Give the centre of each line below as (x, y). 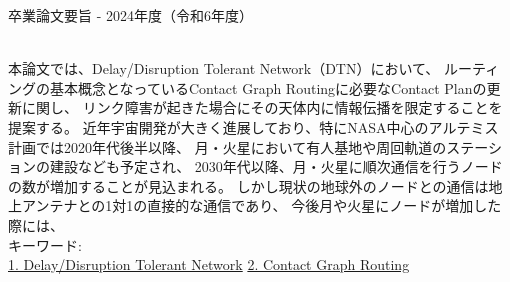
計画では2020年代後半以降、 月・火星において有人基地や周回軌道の (227, 146)
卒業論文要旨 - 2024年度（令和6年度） (130, 15)
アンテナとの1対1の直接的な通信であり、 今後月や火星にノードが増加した (261, 205)
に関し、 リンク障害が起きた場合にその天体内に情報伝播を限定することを (262, 107)
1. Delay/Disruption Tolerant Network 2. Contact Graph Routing (209, 264)
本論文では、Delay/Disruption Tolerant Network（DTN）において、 (224, 68)
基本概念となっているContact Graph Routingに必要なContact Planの (268, 87)
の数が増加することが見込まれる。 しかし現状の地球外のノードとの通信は (248, 185)
